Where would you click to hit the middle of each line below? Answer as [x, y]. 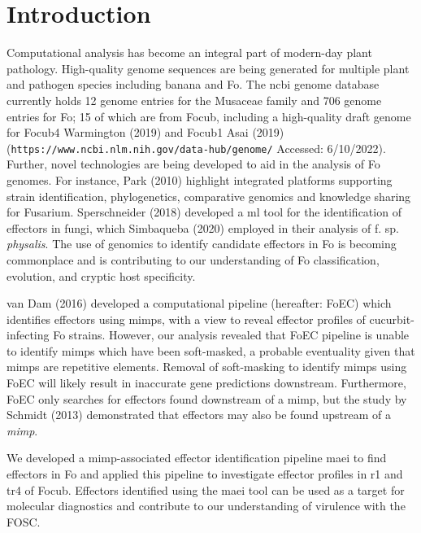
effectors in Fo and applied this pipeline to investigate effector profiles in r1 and [205, 474]
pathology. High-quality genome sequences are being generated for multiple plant [208, 68]
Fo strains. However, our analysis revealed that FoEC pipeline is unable [231, 335]
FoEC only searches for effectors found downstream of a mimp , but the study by [207, 398]
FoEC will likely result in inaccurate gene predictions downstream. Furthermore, [206, 383]
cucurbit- [392, 319]
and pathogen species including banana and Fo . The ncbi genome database [193, 84]
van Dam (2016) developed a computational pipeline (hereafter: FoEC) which [199, 303]
